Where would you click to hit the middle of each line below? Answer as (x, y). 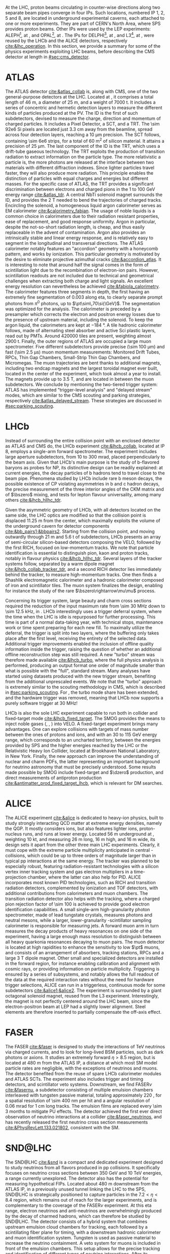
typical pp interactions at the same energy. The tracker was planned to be (82, 861)
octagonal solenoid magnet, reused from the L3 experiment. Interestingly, (82, 995)
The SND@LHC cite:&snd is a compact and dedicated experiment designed (84, 1162)
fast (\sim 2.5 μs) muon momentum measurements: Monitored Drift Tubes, (83, 352)
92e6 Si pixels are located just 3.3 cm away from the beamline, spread (79, 129)
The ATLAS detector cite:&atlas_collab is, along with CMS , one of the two (82, 91)
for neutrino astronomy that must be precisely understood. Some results (81, 767)
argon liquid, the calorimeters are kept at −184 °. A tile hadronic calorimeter (84, 325)
